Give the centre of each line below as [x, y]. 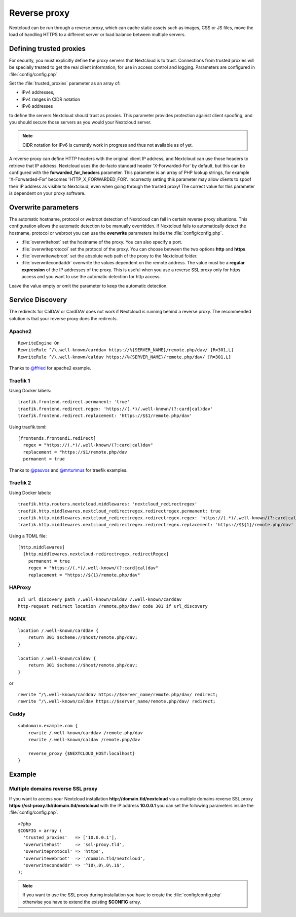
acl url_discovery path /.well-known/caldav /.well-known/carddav [100, 599]
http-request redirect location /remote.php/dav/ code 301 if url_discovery [113, 606]
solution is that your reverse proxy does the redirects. [63, 318]
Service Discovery [38, 300]
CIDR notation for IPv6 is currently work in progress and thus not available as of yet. [108, 145]
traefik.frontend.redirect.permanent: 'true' [74, 402]
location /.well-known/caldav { [57, 658]
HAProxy [20, 587]
